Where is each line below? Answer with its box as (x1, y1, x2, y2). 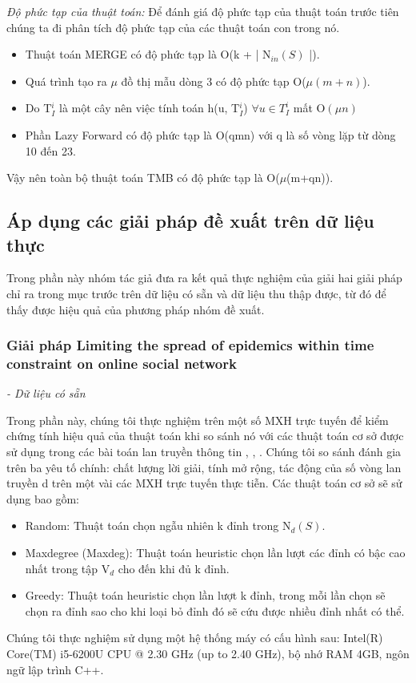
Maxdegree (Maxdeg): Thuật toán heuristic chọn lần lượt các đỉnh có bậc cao (25, 544, 406, 561)
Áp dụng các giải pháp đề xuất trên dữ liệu (6, 208, 374, 233)
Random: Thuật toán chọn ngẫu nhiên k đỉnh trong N (25, 517, 291, 534)
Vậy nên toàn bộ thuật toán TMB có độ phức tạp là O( (6, 169, 280, 186)
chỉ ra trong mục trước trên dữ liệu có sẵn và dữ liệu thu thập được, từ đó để (6, 285, 386, 301)
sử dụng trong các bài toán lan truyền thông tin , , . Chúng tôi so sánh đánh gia (6, 443, 402, 460)
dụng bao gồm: (6, 490, 80, 507)
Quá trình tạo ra (25, 72, 107, 89)
